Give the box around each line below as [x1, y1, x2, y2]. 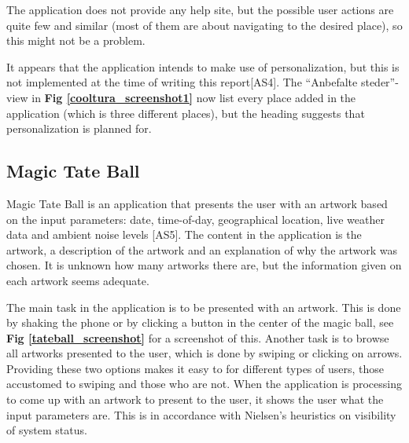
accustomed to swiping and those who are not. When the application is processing [6, 375, 402, 392]
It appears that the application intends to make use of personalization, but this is [6, 58, 400, 75]
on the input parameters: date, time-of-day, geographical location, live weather [6, 211, 385, 227]
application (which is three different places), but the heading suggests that [6, 104, 365, 121]
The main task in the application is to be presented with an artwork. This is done [6, 298, 401, 315]
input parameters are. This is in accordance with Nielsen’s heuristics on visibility [6, 406, 396, 423]
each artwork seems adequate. [6, 272, 149, 288]
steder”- [360, 74, 399, 90]
